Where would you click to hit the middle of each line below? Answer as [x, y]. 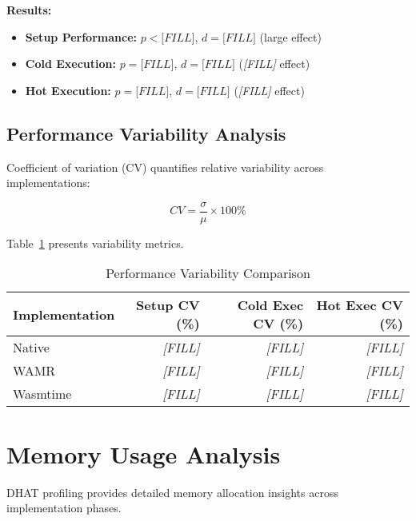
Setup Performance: [81, 36]
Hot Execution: [68, 90]
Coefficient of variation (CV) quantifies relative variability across [165, 167]
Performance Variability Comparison [208, 273]
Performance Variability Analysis [146, 133]
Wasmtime [42, 394]
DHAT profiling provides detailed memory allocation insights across [172, 492]
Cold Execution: [71, 64]
